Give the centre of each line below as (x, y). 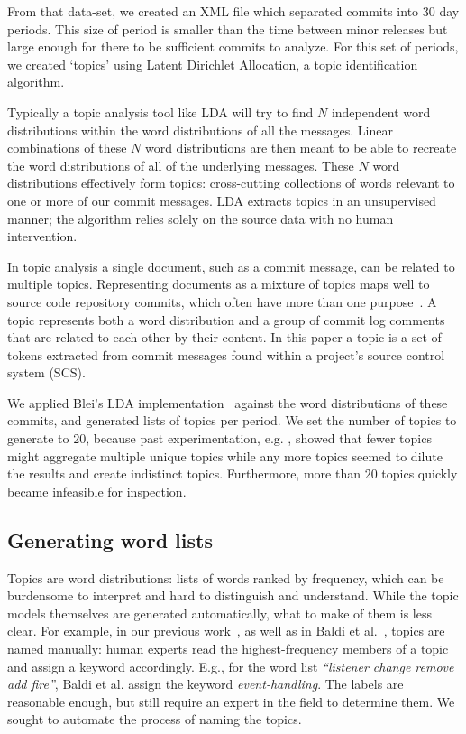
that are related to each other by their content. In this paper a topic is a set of (224, 337)
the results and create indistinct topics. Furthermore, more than (184, 474)
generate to (38, 438)
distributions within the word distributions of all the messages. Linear (200, 130)
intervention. (42, 236)
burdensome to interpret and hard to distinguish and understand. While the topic (233, 595)
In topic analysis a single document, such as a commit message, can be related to (231, 266)
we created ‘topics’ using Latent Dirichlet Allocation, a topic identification (213, 64)
